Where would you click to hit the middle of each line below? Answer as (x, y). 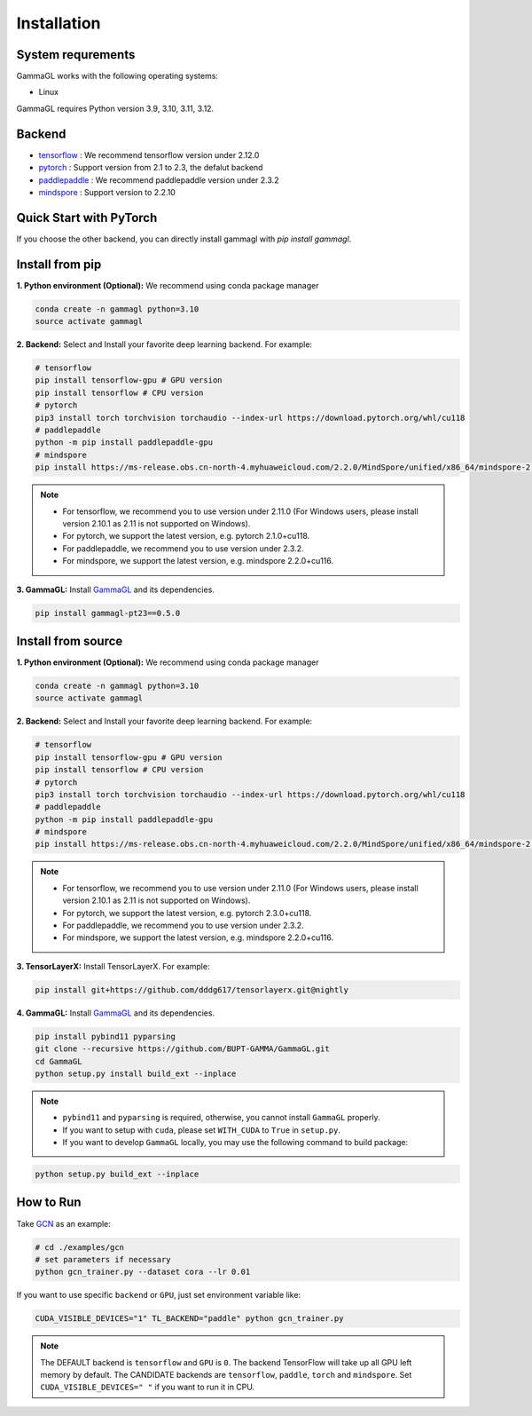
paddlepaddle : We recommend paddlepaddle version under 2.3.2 (159, 180)
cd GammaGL (59, 1061)
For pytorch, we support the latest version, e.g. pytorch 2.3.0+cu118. (187, 913)
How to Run (49, 1202)
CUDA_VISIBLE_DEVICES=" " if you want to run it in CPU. (148, 1387)
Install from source (70, 641)
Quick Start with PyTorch (87, 218)
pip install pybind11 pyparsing (106, 1036)
